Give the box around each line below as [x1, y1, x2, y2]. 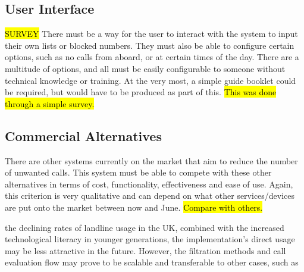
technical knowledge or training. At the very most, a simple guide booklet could [5, 74, 296, 86]
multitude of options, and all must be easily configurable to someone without [5, 62, 286, 74]
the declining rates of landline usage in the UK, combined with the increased [5, 221, 284, 233]
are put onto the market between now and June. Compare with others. [5, 201, 263, 213]
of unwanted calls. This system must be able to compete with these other [5, 166, 272, 179]
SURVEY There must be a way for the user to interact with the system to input [5, 27, 298, 40]
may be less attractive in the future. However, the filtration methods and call [5, 244, 286, 257]
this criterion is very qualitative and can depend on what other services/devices [5, 189, 295, 202]
